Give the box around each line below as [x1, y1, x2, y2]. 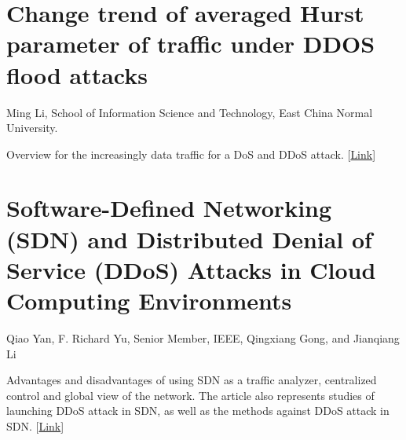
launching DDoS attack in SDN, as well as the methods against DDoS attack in [6, 402, 390, 419]
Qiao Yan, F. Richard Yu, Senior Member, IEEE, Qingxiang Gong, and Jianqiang [6, 329, 400, 346]
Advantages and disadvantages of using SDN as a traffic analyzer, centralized [6, 372, 377, 388]
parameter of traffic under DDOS [6, 27, 375, 60]
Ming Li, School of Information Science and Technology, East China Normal [6, 104, 373, 120]
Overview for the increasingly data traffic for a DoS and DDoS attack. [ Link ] [6, 145, 376, 162]
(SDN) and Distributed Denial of [6, 222, 372, 255]
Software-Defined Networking [6, 192, 332, 224]
